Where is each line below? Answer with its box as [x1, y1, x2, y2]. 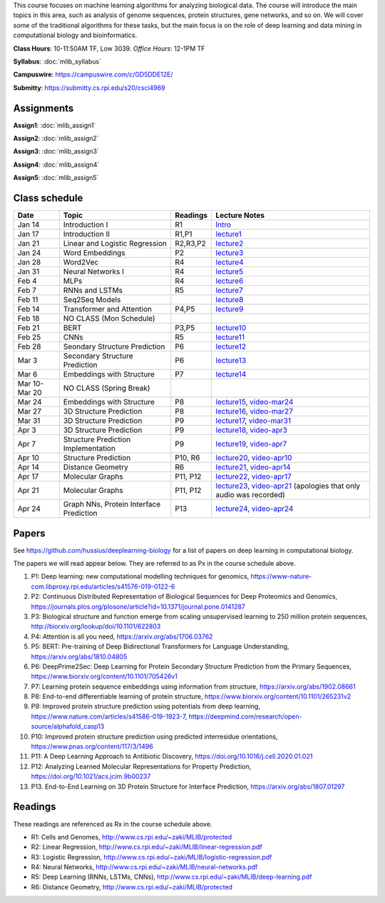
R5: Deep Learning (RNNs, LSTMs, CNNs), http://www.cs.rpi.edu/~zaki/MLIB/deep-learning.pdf [31, 872, 312, 882]
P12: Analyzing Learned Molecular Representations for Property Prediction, [31, 762, 252, 771]
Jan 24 [17, 248, 41, 258]
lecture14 [215, 369, 247, 379]
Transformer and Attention [63, 304, 153, 314]
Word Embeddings [63, 248, 125, 258]
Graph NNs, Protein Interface [63, 499, 161, 509]
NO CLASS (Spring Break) [63, 383, 150, 393]
